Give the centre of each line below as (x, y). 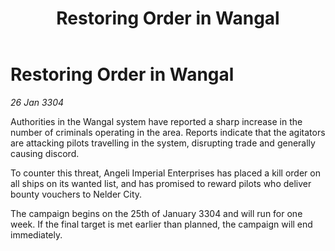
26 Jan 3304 (37, 102)
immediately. (36, 234)
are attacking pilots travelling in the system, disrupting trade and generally (163, 143)
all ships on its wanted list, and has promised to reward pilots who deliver (161, 183)
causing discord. (45, 153)
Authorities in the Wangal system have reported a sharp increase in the (156, 121)
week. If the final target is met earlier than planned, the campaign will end (161, 224)
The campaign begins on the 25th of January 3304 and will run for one (156, 213)
